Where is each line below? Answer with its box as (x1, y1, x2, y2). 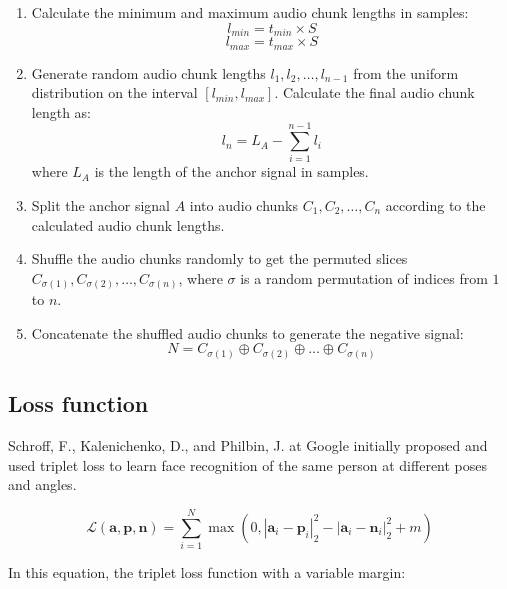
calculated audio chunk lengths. (31, 214, 225, 235)
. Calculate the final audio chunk (274, 82, 475, 103)
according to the (385, 195, 486, 215)
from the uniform (353, 62, 459, 83)
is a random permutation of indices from (240, 267, 488, 288)
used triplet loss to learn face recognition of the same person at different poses (8, 454, 488, 475)
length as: (31, 101, 91, 122)
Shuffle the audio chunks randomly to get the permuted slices (31, 248, 408, 269)
